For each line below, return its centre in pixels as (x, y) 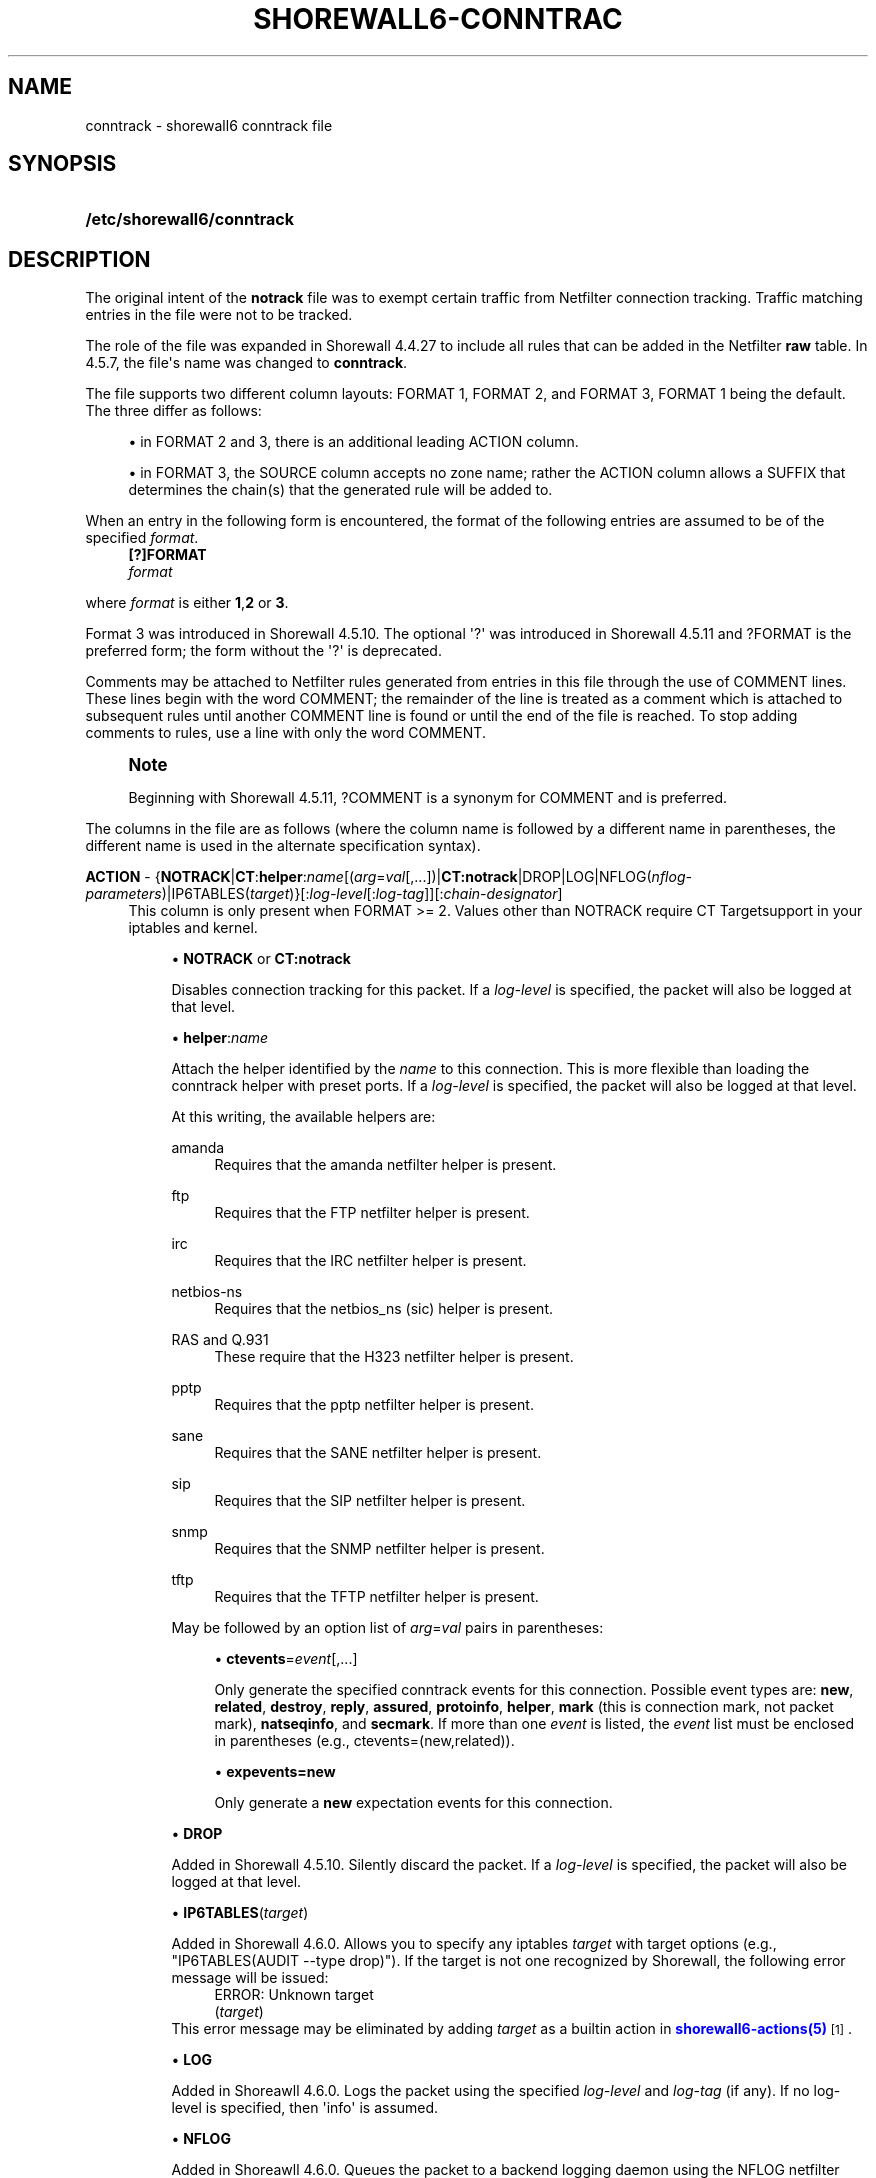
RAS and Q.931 (220, 1340)
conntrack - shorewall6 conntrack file (209, 125)
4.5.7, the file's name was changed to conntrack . (246, 363)
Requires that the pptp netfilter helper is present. (374, 1405)
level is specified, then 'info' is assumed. (305, 2108)
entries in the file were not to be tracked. (219, 315)
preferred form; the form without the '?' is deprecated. (263, 651)
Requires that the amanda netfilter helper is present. (385, 1165)
